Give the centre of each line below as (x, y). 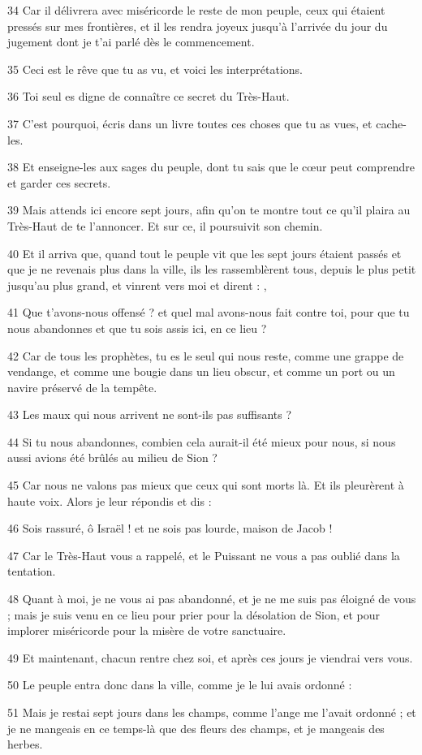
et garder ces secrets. (59, 182)
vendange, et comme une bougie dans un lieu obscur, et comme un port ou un (201, 371)
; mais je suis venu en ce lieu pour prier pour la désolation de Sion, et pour (194, 614)
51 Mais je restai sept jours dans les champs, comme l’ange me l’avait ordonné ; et (212, 712)
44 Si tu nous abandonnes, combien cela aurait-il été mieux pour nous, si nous (202, 441)
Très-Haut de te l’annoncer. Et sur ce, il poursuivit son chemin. (165, 225)
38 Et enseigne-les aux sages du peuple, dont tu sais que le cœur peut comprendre (211, 167)
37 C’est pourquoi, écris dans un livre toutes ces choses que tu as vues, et (190, 123)
